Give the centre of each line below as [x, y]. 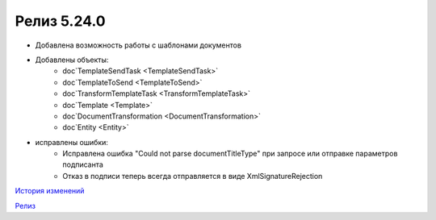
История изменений [50, 191]
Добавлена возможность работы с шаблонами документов [138, 45]
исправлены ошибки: [72, 142]
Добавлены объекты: [72, 60]
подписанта [83, 164]
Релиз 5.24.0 [60, 21]
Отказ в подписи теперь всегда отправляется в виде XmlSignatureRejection [193, 176]
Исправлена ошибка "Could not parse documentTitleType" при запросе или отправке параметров [230, 154]
